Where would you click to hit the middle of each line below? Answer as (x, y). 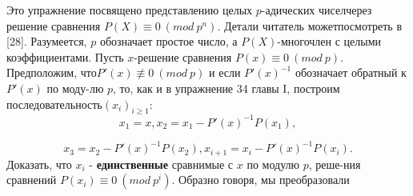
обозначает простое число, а (168, 41)
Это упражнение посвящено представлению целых (130, 10)
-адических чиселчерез (317, 10)
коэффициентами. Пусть (65, 56)
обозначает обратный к (351, 72)
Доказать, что (39, 164)
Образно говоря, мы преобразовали (264, 180)
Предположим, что (52, 72)
